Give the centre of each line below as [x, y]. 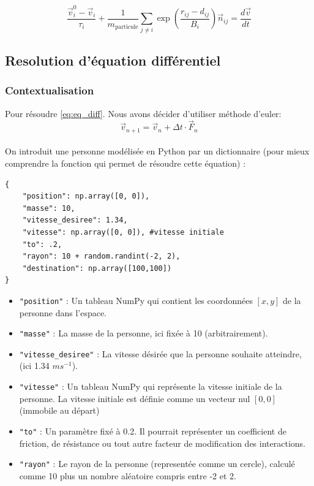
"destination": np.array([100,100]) [97, 268]
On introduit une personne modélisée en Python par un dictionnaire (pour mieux [157, 151]
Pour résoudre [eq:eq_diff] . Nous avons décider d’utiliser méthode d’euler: [143, 113]
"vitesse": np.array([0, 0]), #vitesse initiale [123, 232]
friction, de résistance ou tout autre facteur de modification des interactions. [162, 443]
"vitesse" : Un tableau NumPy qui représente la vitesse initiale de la [151, 386]
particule [126, 27]
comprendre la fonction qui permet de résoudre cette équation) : [125, 163]
